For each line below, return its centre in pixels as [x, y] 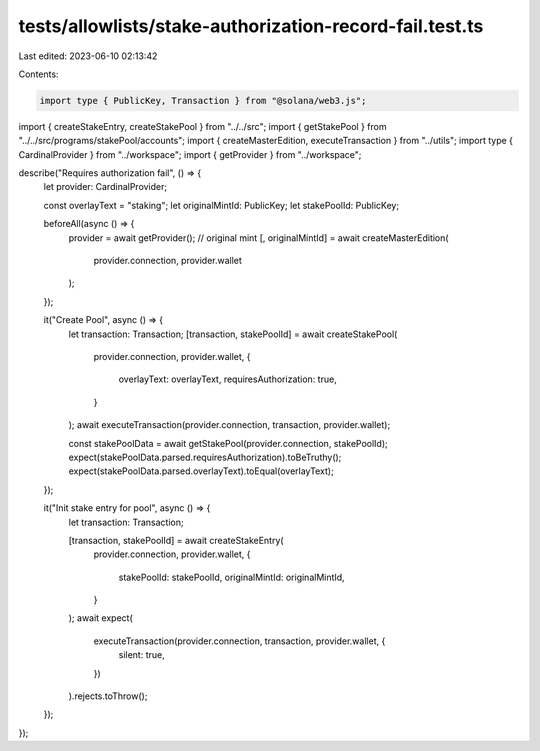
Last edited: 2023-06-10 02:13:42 [88, 56]
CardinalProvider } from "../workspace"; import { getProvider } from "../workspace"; [190, 154]
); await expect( [101, 618]
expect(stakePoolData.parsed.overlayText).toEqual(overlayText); [201, 471]
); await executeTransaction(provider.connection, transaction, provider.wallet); [229, 425]
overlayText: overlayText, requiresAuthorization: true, [227, 379]
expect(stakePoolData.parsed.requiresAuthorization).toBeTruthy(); [205, 457]
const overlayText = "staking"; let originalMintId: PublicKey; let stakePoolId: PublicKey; [221, 205]
